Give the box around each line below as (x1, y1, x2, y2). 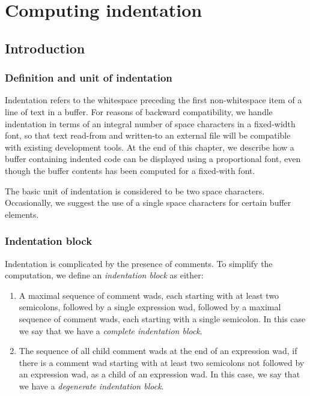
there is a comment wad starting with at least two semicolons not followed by (19, 356, 305, 368)
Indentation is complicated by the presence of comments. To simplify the (5, 257, 273, 269)
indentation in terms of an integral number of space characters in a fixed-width (5, 117, 296, 130)
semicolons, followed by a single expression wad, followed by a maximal (19, 301, 281, 313)
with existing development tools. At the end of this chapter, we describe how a (5, 140, 294, 153)
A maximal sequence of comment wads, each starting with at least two (19, 289, 279, 301)
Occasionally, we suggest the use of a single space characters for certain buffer (5, 196, 291, 209)
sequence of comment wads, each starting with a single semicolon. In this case (19, 312, 306, 325)
